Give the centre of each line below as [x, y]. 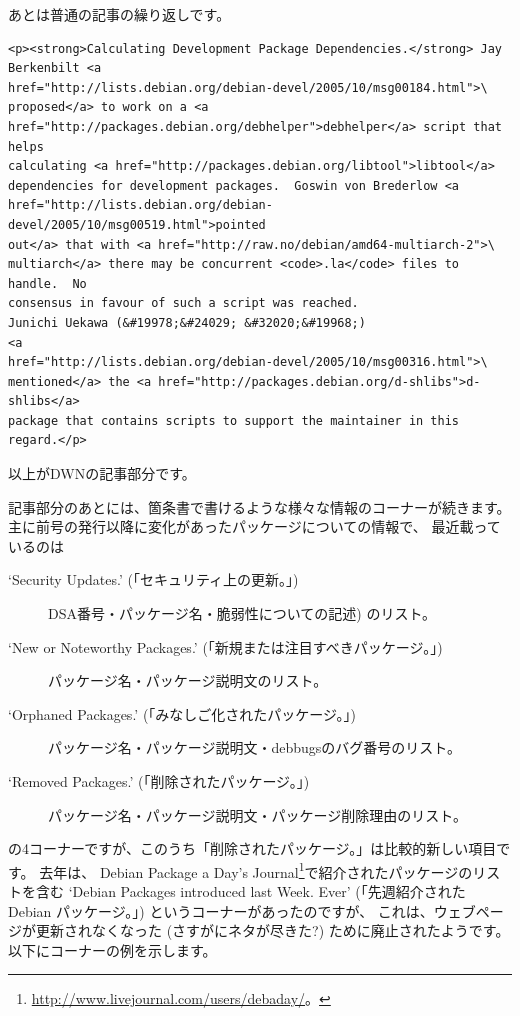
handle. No [47, 283]
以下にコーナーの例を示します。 [112, 949]
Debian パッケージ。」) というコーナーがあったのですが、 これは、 [221, 910]
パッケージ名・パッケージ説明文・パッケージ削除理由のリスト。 [257, 814]
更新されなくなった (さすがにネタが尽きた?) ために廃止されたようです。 [272, 930]
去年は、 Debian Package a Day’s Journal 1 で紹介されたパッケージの [256, 870]
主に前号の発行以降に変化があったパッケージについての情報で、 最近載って [254, 526]
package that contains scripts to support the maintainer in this [234, 420]
